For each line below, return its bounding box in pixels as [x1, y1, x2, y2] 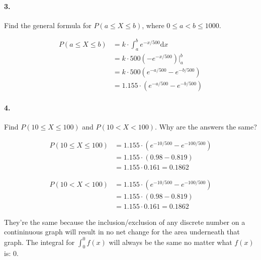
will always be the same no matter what [109, 236, 232, 247]
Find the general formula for [4, 20, 92, 30]
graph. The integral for [4, 236, 75, 247]
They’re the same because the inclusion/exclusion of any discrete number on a [4, 216, 245, 227]
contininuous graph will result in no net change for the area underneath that [4, 226, 240, 237]
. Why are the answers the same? [154, 121, 257, 132]
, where [142, 20, 164, 30]
